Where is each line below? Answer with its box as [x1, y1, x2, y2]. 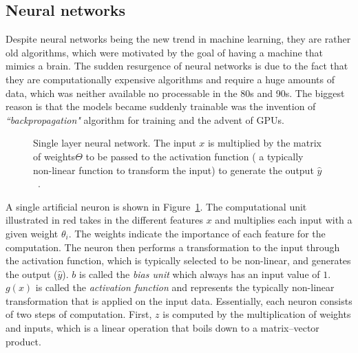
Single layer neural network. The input [33, 136, 196, 150]
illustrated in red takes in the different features [6, 213, 203, 227]
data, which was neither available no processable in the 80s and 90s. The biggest [6, 85, 345, 100]
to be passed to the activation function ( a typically [85, 149, 304, 163]
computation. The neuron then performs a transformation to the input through [6, 239, 340, 254]
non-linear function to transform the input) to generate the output [33, 162, 314, 177]
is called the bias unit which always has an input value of [79, 266, 320, 281]
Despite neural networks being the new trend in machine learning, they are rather [6, 32, 351, 46]
